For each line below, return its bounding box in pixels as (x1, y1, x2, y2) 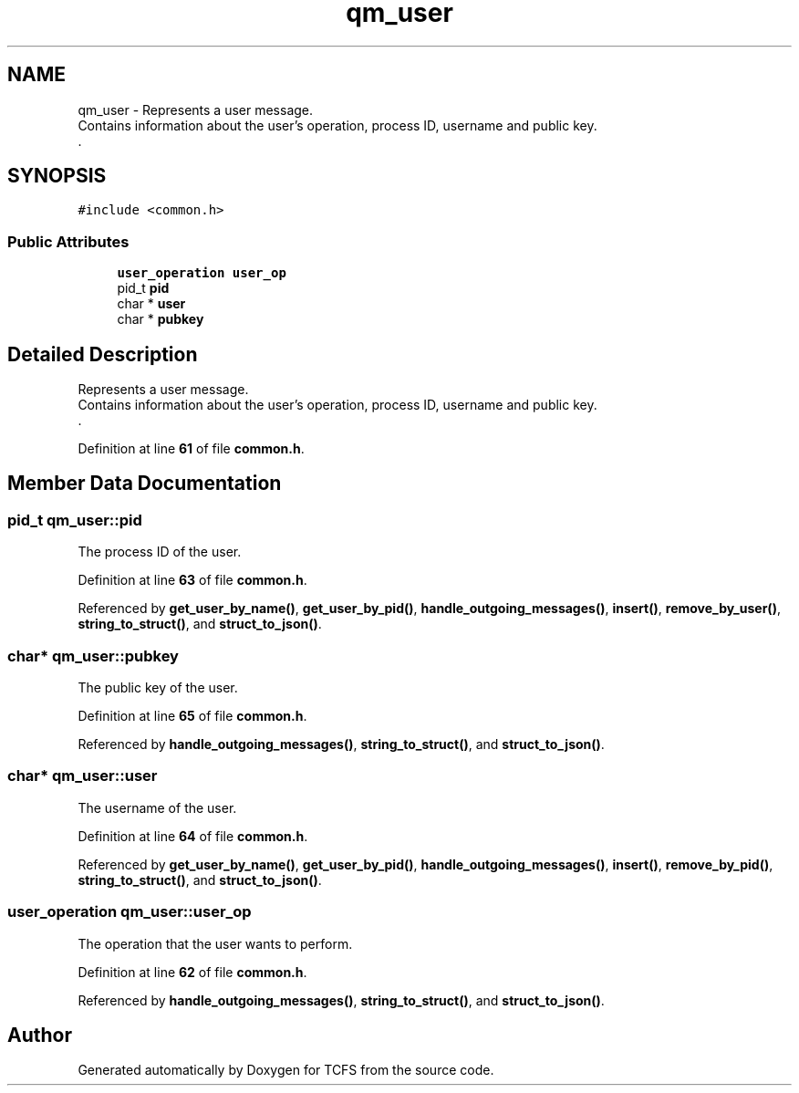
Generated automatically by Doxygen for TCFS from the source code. (78, 1062, 494, 1078)
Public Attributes (7, 232, 130, 251)
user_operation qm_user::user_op (7, 902, 252, 921)
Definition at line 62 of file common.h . (78, 963, 307, 980)
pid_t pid (117, 280, 170, 297)
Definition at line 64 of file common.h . (78, 828, 308, 844)
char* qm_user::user (7, 766, 158, 786)
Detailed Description (7, 342, 198, 366)
